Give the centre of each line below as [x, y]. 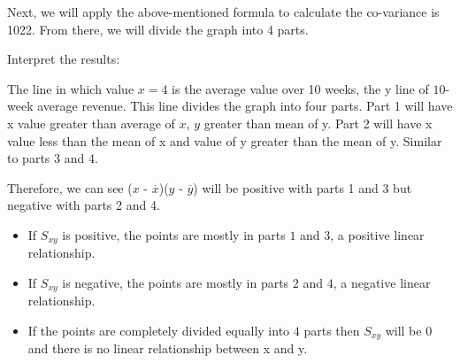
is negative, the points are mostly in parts [176, 282]
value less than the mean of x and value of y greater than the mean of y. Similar [225, 140]
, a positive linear [377, 234]
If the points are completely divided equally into [159, 331]
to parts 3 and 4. [53, 158]
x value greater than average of [91, 123]
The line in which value [71, 88]
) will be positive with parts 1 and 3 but [303, 187]
